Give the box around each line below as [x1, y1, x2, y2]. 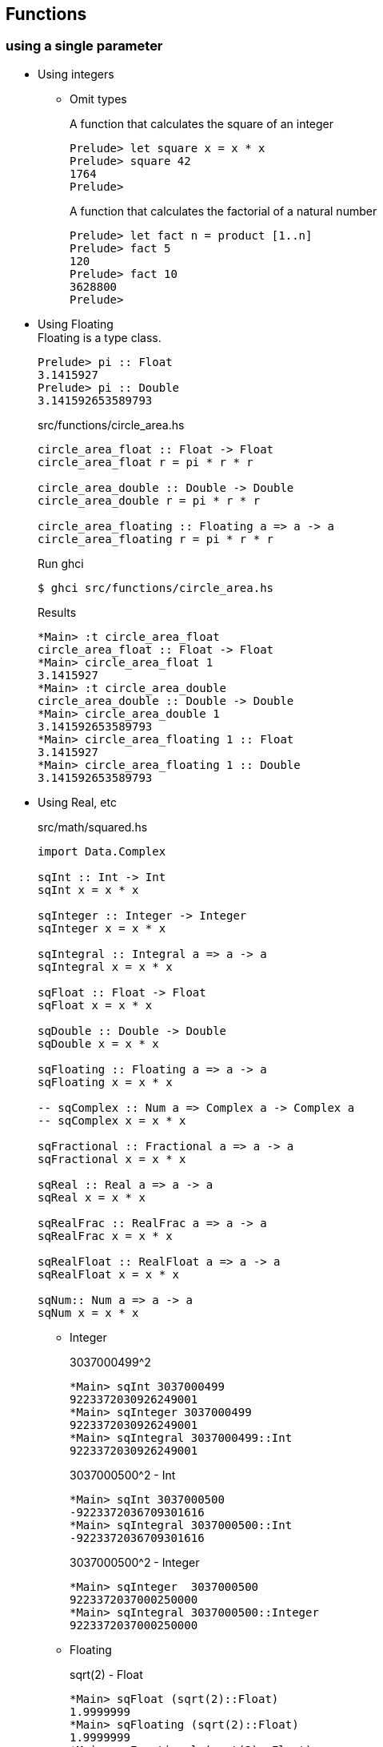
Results [38, 605, 77, 619]
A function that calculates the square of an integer [70, 116, 334, 131]
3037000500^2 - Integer [70, 1555, 200, 1569]
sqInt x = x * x [38, 883, 139, 896]
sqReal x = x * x [38, 1190, 146, 1204]
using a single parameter [6, 38, 163, 54]
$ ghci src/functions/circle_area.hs [38, 581, 274, 594]
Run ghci [38, 556, 84, 570]
